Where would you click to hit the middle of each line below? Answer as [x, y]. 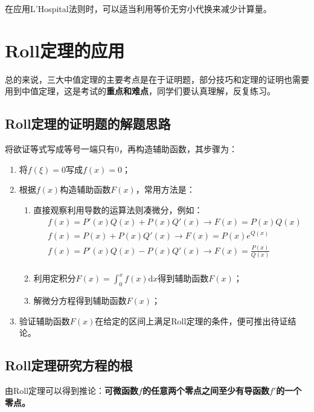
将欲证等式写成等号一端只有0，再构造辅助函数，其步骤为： [121, 149]
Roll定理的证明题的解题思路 [88, 124]
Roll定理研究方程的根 [69, 365]
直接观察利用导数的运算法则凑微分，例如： [118, 209]
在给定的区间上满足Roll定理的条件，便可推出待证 [191, 320]
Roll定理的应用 [65, 50]
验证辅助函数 [44, 320]
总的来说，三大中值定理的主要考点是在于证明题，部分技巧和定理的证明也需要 [157, 79]
